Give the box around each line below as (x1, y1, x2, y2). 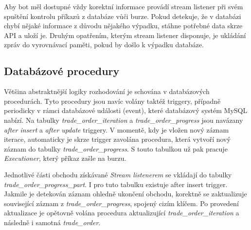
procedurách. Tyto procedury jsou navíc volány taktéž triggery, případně (4, 96, 221, 106)
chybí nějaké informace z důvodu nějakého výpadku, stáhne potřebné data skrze (4, 20, 243, 31)
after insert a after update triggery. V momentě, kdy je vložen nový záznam (4, 124, 229, 134)
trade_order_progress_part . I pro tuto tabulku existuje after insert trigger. (4, 179, 228, 189)
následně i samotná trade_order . (4, 217, 101, 227)
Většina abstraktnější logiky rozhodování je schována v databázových (4, 86, 210, 96)
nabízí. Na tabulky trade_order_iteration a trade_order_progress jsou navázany (4, 115, 243, 125)
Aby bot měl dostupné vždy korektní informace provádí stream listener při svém (4, 1, 243, 11)
